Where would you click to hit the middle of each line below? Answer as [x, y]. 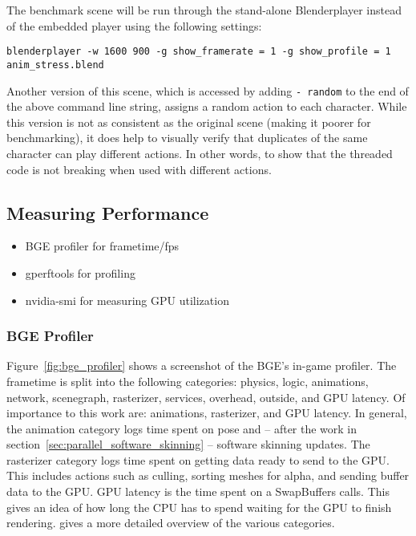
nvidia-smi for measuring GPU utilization [127, 300]
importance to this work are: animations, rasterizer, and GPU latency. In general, [207, 413]
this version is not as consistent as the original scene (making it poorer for [189, 122]
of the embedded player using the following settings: [134, 25]
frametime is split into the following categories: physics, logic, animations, [188, 381]
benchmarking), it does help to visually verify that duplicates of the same [187, 138]
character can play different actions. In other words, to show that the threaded [200, 153]
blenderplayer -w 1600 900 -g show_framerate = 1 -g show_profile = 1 [199, 52]
